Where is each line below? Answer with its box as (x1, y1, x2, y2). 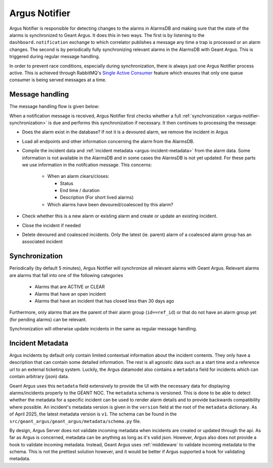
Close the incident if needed (22, 222, 81, 228)
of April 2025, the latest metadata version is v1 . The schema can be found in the (9, 411, 177, 417)
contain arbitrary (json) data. (9, 373, 69, 380)
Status (60, 180, 73, 186)
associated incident (22, 239, 63, 245)
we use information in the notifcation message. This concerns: (22, 162, 152, 168)
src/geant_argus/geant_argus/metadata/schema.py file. (9, 418, 141, 424)
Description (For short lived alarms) (60, 195, 134, 201)
